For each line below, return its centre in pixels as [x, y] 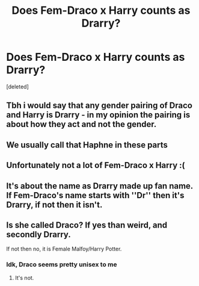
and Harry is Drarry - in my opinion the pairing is [98, 115]
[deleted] [17, 86]
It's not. [24, 278]
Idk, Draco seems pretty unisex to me [62, 264]
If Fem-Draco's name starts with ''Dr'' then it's [95, 195]
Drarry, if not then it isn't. [54, 204]
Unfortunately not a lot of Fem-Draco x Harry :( [96, 165]
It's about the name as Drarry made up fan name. [100, 186]
